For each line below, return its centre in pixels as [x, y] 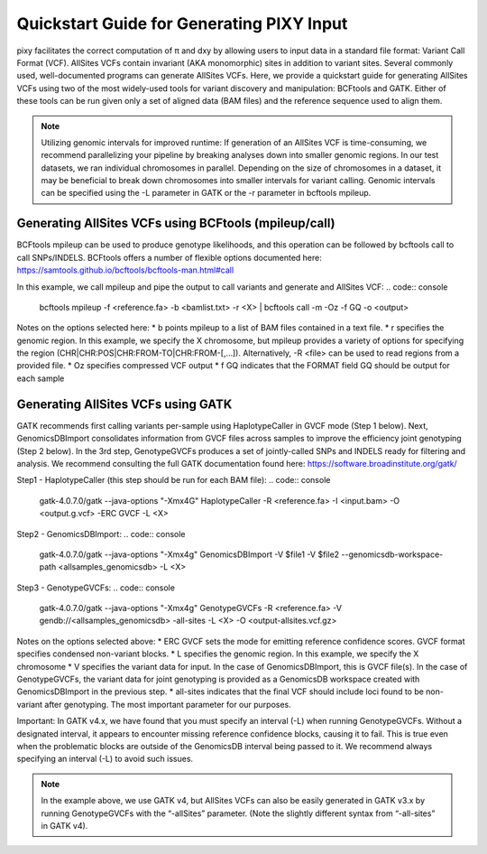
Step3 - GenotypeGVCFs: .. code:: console [96, 588]
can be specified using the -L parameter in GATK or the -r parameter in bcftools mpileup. [206, 193]
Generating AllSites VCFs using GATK [124, 404]
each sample [41, 378]
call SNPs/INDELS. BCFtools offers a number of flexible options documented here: [169, 257]
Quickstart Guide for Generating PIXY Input [182, 23]
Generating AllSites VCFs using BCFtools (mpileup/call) [176, 223]
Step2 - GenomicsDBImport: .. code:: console [101, 534]
